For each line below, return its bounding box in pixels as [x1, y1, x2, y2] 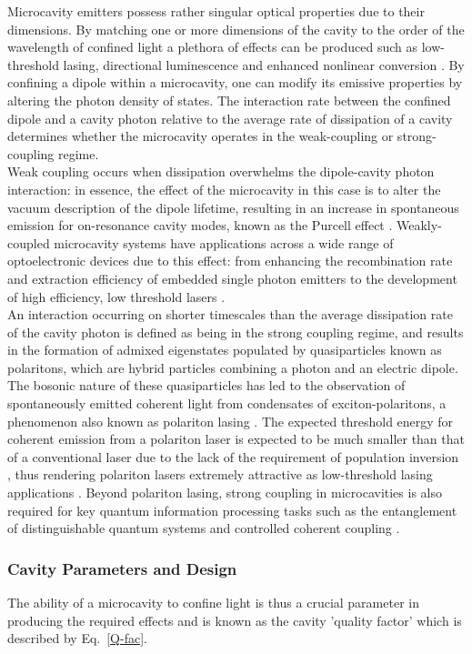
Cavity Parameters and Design [7, 557, 237, 579]
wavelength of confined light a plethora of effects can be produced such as [7, 37, 418, 56]
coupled [7, 233, 50, 252]
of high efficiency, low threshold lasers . [7, 287, 226, 306]
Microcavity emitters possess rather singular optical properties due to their [7, 2, 425, 20]
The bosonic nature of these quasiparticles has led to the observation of [7, 376, 406, 395]
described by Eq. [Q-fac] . [7, 629, 147, 648]
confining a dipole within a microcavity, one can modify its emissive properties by [7, 73, 463, 92]
